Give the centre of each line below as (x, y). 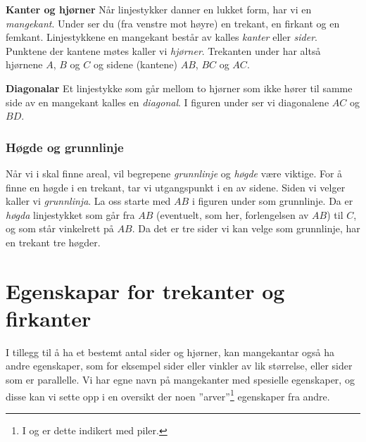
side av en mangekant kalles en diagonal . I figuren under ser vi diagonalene (168, 102)
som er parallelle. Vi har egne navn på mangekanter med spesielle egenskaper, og (180, 380)
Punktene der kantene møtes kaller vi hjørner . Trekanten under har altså (163, 50)
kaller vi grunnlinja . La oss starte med (88, 201)
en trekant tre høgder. (53, 242)
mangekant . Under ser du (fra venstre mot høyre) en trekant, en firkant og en (173, 23)
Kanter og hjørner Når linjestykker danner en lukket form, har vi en (159, 9)
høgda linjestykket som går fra (70, 214)
